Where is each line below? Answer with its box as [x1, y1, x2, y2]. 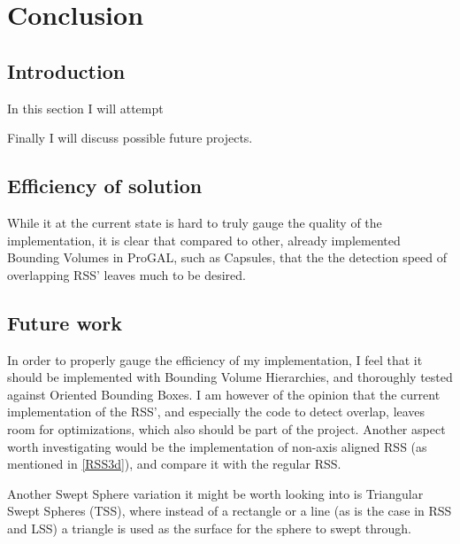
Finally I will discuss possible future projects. [7, 128, 253, 147]
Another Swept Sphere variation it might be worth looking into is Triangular [7, 484, 424, 502]
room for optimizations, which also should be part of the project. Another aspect [7, 419, 446, 438]
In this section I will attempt [7, 98, 164, 117]
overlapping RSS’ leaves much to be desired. [7, 265, 246, 284]
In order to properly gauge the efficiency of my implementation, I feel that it [7, 350, 423, 369]
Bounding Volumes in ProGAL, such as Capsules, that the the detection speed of [7, 248, 448, 267]
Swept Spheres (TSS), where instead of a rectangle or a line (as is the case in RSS [7, 501, 452, 520]
